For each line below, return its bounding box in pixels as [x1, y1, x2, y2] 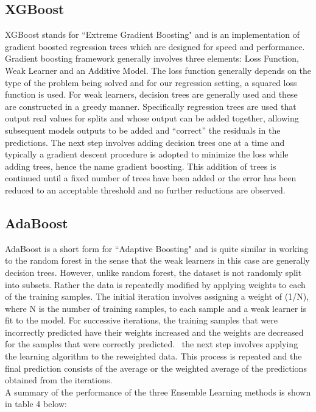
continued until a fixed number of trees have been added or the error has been [5, 172, 297, 184]
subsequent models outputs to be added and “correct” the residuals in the [5, 123, 281, 136]
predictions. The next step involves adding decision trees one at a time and [5, 136, 285, 148]
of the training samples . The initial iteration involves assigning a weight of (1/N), [5, 290, 309, 303]
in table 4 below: [5, 397, 67, 410]
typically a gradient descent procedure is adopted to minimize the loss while [5, 148, 289, 161]
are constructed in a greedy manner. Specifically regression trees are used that [5, 99, 297, 112]
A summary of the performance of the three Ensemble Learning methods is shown [5, 385, 311, 398]
